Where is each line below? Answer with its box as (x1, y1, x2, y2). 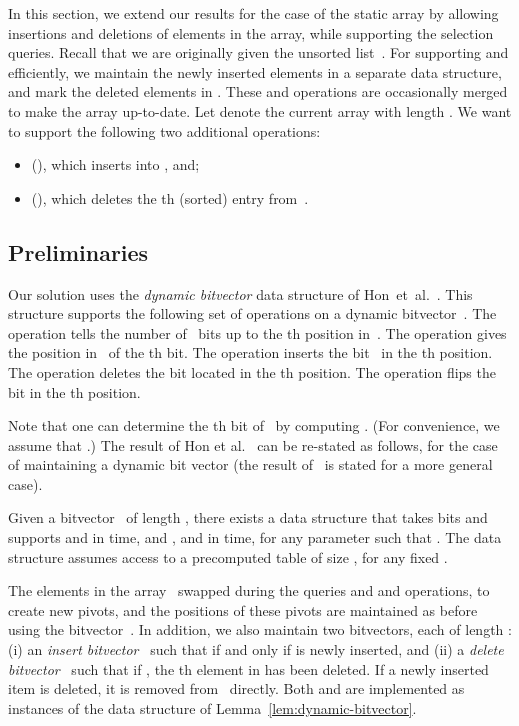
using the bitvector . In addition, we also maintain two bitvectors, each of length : (8, 619, 512, 640)
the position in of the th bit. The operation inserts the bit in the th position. (8, 342, 493, 363)
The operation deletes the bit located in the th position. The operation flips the (8, 361, 496, 382)
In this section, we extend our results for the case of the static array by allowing (8, 3, 499, 23)
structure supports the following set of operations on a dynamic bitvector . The (8, 303, 497, 324)
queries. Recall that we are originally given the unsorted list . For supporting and (8, 42, 509, 63)
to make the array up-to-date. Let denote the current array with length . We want (8, 100, 512, 121)
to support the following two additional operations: (8, 120, 321, 141)
